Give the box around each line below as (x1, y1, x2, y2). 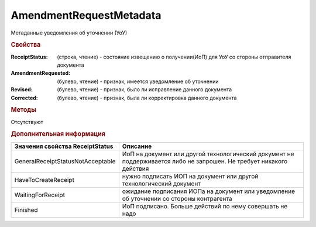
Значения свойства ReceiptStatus (14, 142, 114, 150)
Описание (122, 142, 152, 150)
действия (122, 164, 149, 173)
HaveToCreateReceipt (14, 176, 74, 184)
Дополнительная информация (11, 130, 105, 138)
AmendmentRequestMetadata (11, 9, 162, 22)
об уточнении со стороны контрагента (122, 194, 232, 202)
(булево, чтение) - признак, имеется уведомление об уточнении (57, 78, 219, 85)
